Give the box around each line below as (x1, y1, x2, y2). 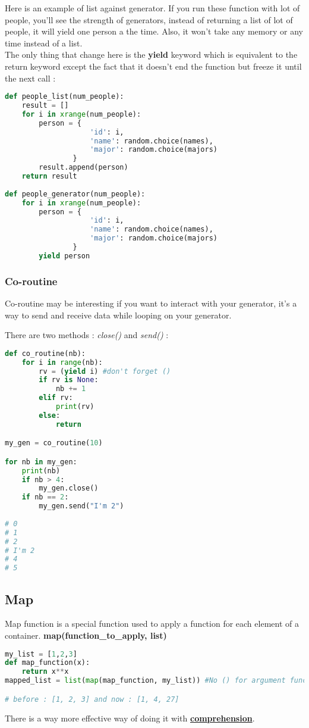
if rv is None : (39, 376, 99, 385)
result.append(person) (39, 163, 128, 172)
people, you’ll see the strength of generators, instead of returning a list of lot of (5, 13, 293, 26)
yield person (39, 251, 90, 260)
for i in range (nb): (21, 358, 103, 367)
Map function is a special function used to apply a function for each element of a (5, 617, 299, 630)
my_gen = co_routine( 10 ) (5, 439, 103, 448)
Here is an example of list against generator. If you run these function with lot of (5, 2, 300, 14)
